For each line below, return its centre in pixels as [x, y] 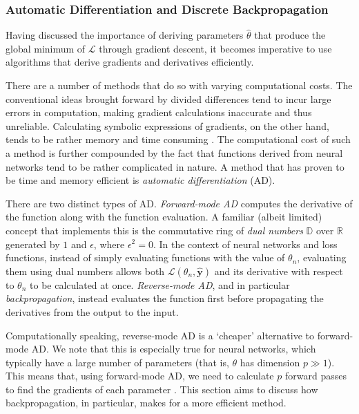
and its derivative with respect [279, 271]
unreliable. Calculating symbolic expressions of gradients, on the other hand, [167, 125]
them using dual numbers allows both [85, 271]
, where [109, 244]
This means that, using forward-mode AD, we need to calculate [140, 376]
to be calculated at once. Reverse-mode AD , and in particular [160, 284]
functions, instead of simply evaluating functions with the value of [145, 257]
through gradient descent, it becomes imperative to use [215, 48]
